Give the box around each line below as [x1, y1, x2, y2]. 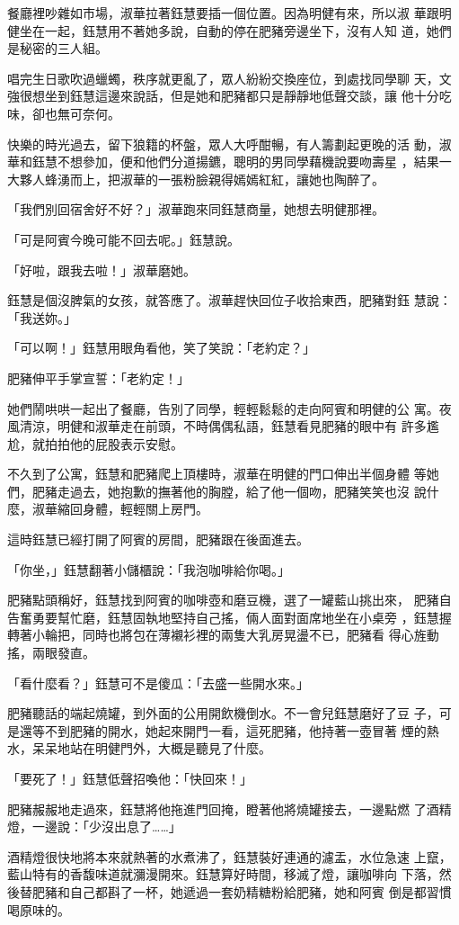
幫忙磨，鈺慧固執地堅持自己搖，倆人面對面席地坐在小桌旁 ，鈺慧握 [57, 607, 452, 626]
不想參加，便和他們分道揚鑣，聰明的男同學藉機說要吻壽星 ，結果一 [57, 152, 452, 171]
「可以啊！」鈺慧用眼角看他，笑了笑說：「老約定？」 [7, 338, 315, 357]
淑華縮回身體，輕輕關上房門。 [31, 499, 208, 518]
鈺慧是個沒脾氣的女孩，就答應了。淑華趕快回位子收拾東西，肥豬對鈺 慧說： [7, 291, 452, 310]
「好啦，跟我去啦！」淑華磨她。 [7, 260, 196, 279]
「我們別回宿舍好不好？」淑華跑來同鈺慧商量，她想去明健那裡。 [7, 200, 384, 219]
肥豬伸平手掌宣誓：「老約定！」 [7, 368, 190, 387]
